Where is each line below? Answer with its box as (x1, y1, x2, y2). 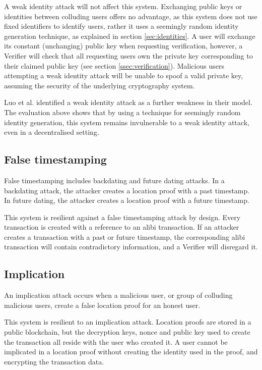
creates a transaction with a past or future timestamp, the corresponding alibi (4, 231, 245, 242)
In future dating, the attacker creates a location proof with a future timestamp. (4, 195, 249, 205)
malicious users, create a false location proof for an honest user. (4, 299, 201, 310)
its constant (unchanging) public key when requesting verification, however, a (4, 40, 243, 51)
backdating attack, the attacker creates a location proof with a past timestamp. (4, 185, 250, 195)
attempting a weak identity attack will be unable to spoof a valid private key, (4, 70, 243, 81)
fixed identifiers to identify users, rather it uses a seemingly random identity (4, 21, 239, 31)
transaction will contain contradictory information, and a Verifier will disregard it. (4, 241, 258, 252)
